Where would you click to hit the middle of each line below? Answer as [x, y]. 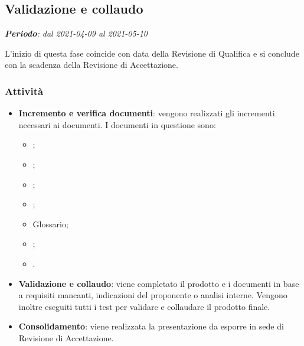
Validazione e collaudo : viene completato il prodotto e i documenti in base [159, 283]
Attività [24, 91]
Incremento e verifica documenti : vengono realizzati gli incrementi [147, 113]
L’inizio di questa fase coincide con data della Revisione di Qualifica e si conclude [152, 53]
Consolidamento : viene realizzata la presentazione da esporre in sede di [151, 326]
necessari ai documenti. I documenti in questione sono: [117, 124]
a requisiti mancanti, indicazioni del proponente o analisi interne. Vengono [153, 295]
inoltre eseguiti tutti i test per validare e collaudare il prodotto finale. [144, 306]
